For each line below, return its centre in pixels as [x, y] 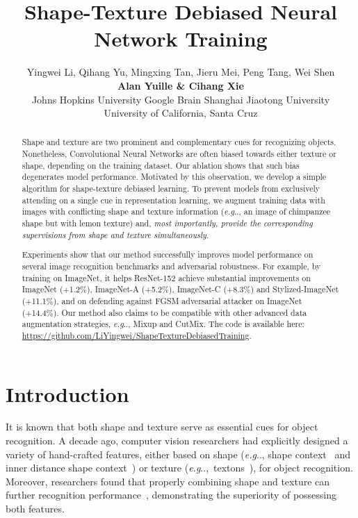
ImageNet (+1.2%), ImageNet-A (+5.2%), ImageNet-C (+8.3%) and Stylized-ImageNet [180, 289]
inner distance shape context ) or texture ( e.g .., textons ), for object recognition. [179, 468]
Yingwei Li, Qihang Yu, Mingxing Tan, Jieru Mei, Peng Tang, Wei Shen [181, 72]
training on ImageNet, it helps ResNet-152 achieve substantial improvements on [166, 277]
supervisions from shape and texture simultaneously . [115, 234]
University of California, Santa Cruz [181, 113]
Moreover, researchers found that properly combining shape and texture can [168, 481]
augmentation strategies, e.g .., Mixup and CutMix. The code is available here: [163, 324]
